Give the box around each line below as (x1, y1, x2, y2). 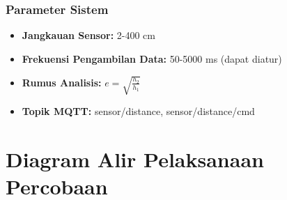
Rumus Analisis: (22, 75, 102, 89)
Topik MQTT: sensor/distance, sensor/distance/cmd (22, 103, 255, 118)
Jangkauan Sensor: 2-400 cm (22, 28, 155, 43)
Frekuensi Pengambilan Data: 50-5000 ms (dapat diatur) (22, 51, 282, 66)
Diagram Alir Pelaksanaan (6, 144, 264, 173)
